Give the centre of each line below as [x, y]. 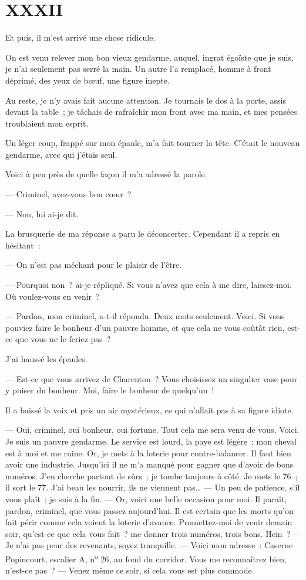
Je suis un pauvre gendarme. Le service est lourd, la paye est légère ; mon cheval [151, 441]
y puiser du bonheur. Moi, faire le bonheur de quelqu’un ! [110, 390]
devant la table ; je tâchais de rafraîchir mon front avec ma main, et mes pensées [151, 112]
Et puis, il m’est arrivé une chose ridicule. [80, 37]
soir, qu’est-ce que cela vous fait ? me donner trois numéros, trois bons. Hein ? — [153, 533]
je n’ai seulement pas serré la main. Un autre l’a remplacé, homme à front [138, 69]
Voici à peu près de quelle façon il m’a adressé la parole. [106, 174]
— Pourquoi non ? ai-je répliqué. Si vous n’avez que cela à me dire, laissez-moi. [149, 285]
